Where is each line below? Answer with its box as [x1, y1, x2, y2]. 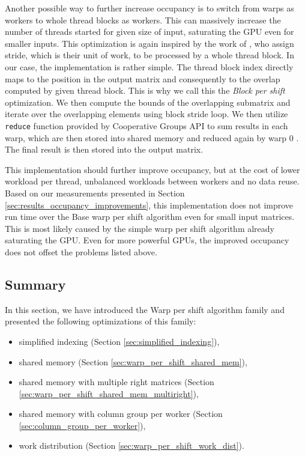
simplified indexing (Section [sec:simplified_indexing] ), [19, 335, 220, 347]
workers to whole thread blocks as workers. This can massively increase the [5, 13, 281, 26]
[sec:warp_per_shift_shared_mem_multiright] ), [19, 387, 199, 400]
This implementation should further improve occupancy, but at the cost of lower [5, 163, 300, 175]
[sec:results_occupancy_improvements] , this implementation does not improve [5, 198, 294, 211]
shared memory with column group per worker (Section [19, 407, 223, 420]
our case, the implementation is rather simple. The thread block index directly [5, 60, 294, 73]
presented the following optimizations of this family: [5, 315, 196, 327]
